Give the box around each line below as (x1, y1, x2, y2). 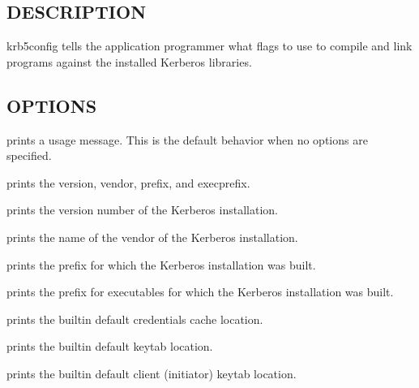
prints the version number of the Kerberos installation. (6, 201, 278, 218)
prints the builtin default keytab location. (6, 338, 213, 355)
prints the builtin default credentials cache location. (6, 310, 263, 327)
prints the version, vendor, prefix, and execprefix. (6, 174, 250, 191)
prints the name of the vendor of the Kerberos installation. (6, 228, 298, 245)
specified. (6, 147, 52, 164)
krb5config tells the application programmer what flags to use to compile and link (6, 37, 413, 54)
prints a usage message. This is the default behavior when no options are (6, 131, 368, 148)
